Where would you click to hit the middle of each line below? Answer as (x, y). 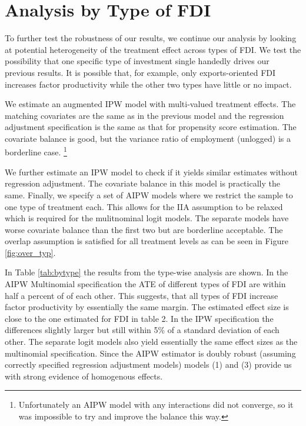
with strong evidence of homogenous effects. (84, 376)
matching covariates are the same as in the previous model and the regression (144, 115)
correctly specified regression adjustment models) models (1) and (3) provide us (148, 365)
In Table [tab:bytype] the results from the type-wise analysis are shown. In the (147, 272)
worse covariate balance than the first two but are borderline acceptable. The (144, 229)
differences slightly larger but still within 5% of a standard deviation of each (142, 330)
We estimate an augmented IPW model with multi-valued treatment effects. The (150, 104)
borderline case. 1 (36, 151)
